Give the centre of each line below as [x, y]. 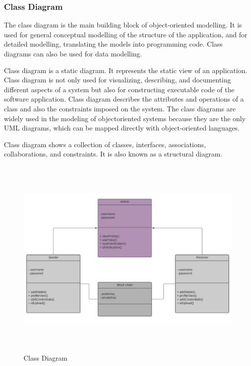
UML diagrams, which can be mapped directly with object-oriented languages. [122, 128]
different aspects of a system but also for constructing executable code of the [119, 89]
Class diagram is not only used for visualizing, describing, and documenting [118, 80]
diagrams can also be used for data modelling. [73, 53]
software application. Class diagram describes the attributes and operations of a [124, 99]
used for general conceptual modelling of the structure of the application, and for [126, 34]
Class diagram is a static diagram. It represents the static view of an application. [126, 70]
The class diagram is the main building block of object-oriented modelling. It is [123, 25]
